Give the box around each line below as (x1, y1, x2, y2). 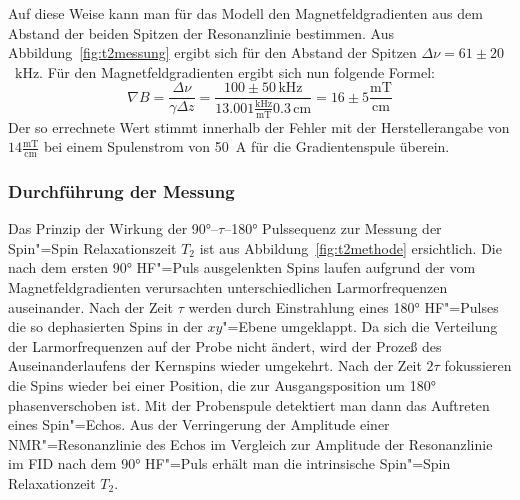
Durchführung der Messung (8, 178, 235, 203)
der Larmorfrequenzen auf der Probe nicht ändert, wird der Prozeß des (8, 335, 442, 356)
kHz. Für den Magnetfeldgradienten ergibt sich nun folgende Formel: (14, 61, 435, 82)
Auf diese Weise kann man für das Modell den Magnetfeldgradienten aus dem (8, 3, 483, 23)
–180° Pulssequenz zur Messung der (224, 218, 442, 239)
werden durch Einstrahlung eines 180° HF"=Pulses (188, 296, 499, 317)
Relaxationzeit (8, 472, 96, 493)
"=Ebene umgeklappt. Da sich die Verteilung (222, 316, 498, 337)
